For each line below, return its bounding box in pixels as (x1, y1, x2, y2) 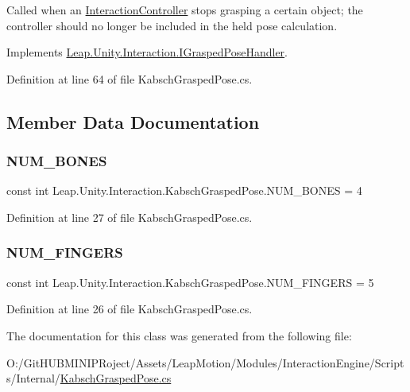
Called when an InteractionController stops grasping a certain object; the (6, 2, 363, 17)
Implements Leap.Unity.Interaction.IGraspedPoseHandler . (6, 44, 288, 60)
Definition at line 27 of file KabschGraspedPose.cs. (6, 208, 253, 225)
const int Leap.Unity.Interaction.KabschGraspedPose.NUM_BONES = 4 (6, 182, 362, 199)
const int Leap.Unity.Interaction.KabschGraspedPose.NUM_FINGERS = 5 (6, 274, 374, 290)
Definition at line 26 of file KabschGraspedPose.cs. (6, 301, 253, 317)
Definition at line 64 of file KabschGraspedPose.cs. (6, 70, 253, 87)
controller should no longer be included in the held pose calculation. (6, 17, 338, 33)
